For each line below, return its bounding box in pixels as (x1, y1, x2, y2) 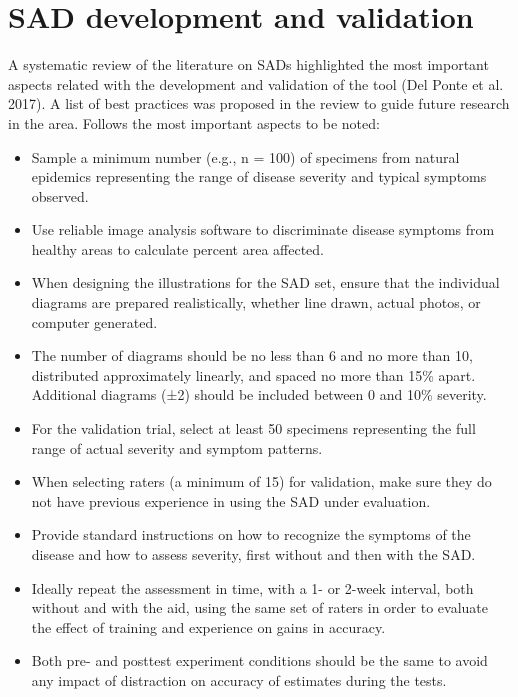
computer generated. (31, 311, 158, 332)
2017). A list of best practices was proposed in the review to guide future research (8, 93, 510, 114)
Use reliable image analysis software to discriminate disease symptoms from (31, 219, 495, 240)
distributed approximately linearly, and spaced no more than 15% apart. (31, 364, 476, 385)
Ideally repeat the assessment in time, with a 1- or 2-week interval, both (31, 577, 474, 598)
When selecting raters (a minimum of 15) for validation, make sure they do (31, 471, 492, 492)
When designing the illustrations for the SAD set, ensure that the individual (31, 272, 500, 293)
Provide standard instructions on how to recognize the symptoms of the (31, 524, 471, 545)
